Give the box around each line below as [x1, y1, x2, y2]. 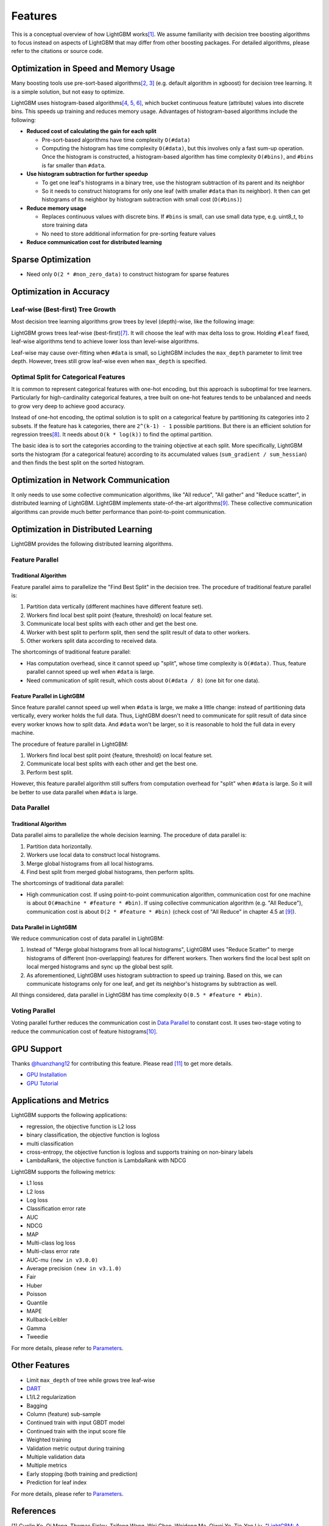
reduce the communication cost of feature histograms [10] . [11, 1027, 158, 1035]
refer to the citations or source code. [11, 48, 104, 55]
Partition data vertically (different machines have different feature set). [26, 603, 203, 610]
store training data [41, 222, 88, 229]
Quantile [26, 1299, 48, 1306]
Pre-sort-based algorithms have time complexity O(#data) [41, 136, 191, 143]
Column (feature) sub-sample [26, 1411, 101, 1418]
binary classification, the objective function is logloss [26, 1131, 160, 1138]
